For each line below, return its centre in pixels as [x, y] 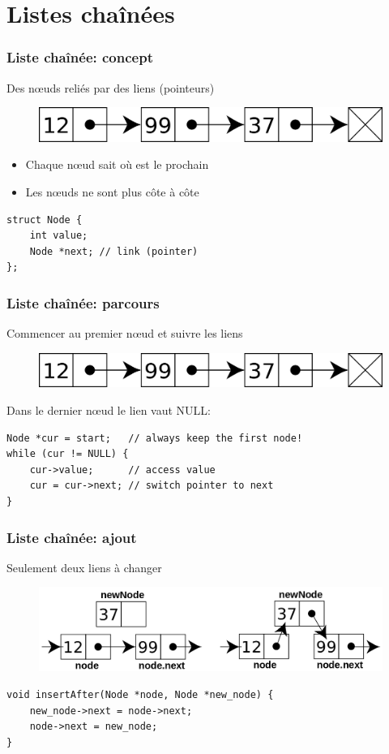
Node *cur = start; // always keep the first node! [155, 438]
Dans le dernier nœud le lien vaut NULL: [109, 410]
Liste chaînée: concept [80, 57]
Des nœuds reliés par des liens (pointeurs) [111, 87]
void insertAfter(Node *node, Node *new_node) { [140, 694]
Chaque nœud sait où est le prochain [117, 164]
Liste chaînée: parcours [83, 302]
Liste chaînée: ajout [72, 537]
